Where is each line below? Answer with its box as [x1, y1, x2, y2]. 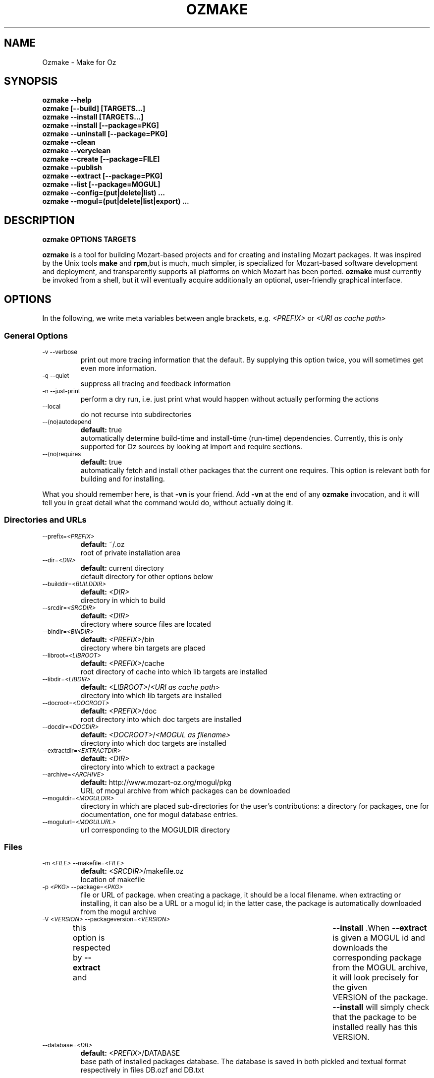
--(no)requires [42, 450, 81, 458]
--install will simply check [332, 1002, 430, 1013]
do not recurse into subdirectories [80, 410, 192, 419]
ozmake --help [42, 96, 92, 105]
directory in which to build [80, 596, 166, 604]
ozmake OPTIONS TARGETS [42, 235, 136, 244]
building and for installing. [80, 474, 165, 483]
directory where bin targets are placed [80, 643, 206, 652]
